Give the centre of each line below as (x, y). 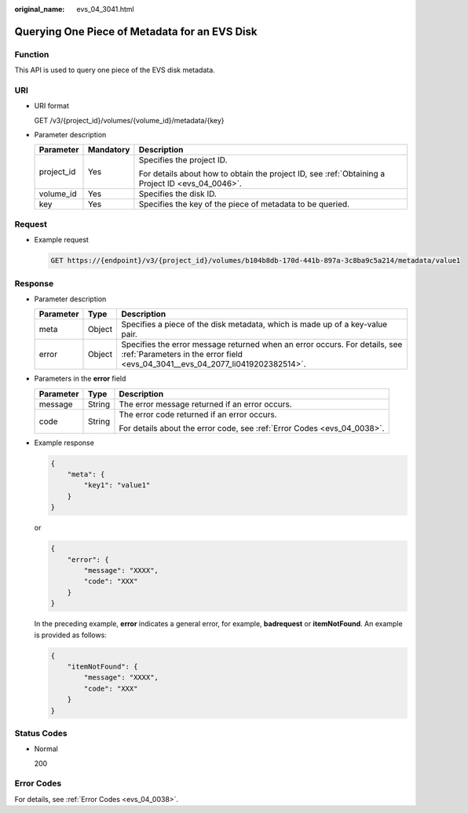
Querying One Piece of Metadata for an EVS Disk (136, 31)
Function (32, 54)
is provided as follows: (71, 635)
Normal (46, 749)
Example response (64, 443)
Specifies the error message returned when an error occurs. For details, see (262, 345)
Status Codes (41, 733)
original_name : (40, 9)
